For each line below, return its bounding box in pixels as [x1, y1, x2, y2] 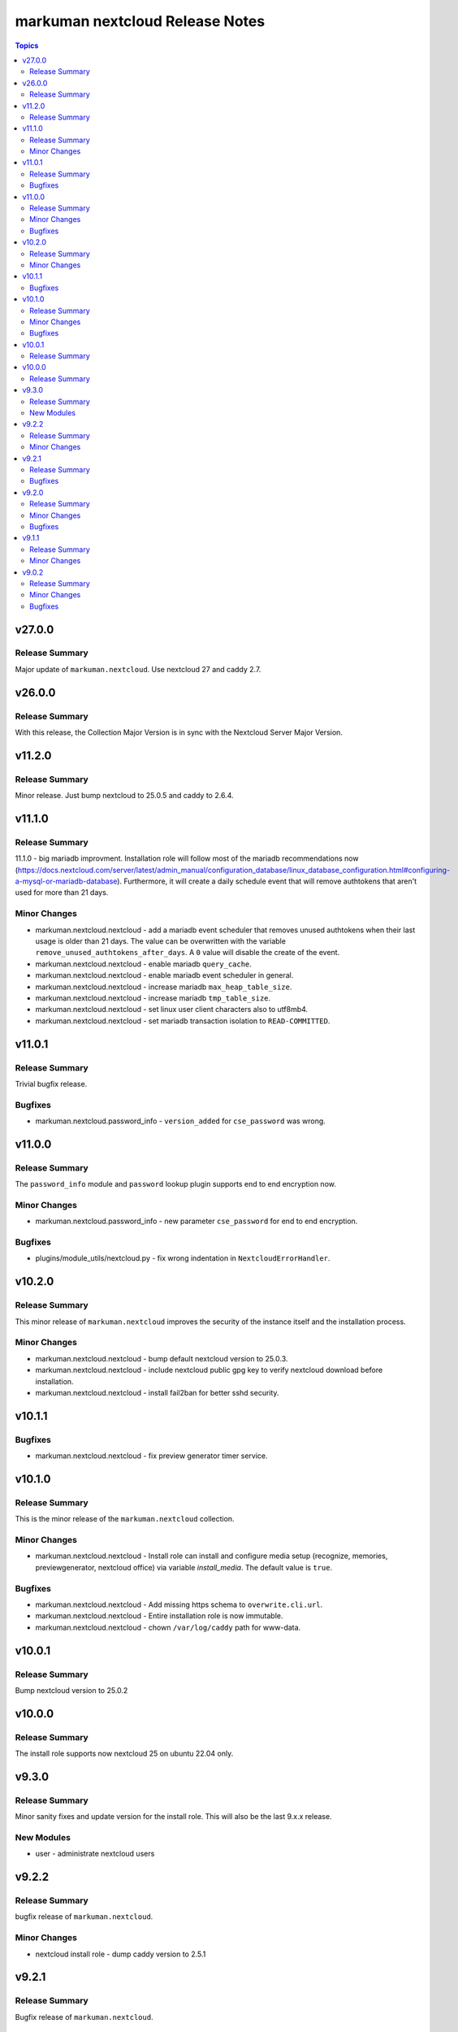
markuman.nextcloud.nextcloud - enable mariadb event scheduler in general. [35, 970, 294, 980]
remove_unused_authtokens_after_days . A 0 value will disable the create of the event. [35, 948, 340, 957]
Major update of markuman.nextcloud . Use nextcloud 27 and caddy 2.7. [15, 664, 261, 674]
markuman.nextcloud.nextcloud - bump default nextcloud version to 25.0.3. [35, 1353, 288, 1363]
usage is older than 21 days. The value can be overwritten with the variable [35, 936, 286, 946]
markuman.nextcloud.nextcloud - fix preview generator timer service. [35, 1451, 268, 1461]
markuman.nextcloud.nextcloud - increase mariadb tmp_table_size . [35, 992, 271, 1003]
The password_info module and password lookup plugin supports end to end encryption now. [15, 1179, 336, 1189]
